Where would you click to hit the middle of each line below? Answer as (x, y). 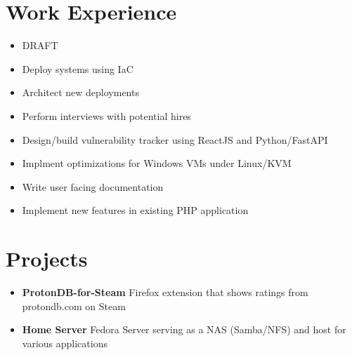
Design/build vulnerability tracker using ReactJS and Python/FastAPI (175, 139)
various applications (65, 343)
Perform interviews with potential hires (106, 115)
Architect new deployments (80, 92)
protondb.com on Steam (74, 306)
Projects (47, 259)
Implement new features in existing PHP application (135, 210)
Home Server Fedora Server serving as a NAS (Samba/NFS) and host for (184, 329)
